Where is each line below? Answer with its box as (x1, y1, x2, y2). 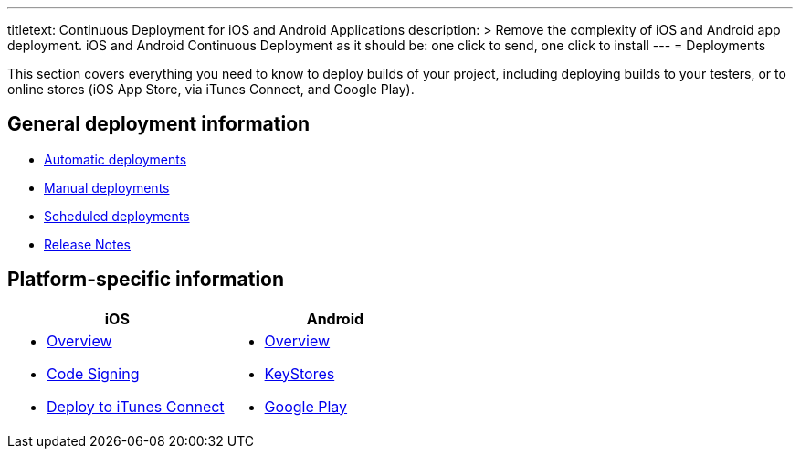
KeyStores (264, 364, 335, 383)
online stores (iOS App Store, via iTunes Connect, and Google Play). (7, 81, 415, 97)
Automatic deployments (44, 151, 187, 167)
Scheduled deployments (44, 207, 190, 224)
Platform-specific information (7, 268, 285, 292)
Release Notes (44, 236, 131, 252)
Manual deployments (44, 179, 170, 196)
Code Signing (47, 364, 140, 383)
